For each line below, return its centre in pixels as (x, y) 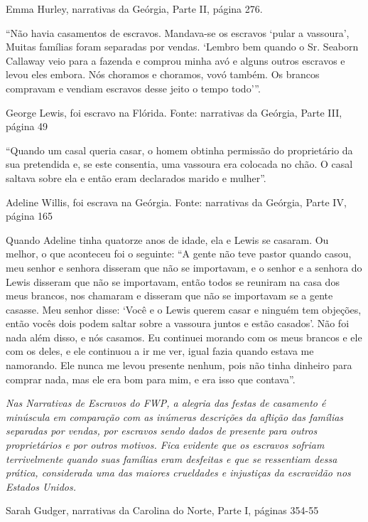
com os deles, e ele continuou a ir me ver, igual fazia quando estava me (160, 351)
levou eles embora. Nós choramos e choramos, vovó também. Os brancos (163, 74)
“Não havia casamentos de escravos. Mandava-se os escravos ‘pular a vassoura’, (178, 32)
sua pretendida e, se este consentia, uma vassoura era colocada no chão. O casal (179, 164)
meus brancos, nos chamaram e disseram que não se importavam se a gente (169, 295)
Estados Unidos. (41, 486)
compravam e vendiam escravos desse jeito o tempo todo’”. (133, 88)
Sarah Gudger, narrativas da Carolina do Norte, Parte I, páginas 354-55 (162, 510)
